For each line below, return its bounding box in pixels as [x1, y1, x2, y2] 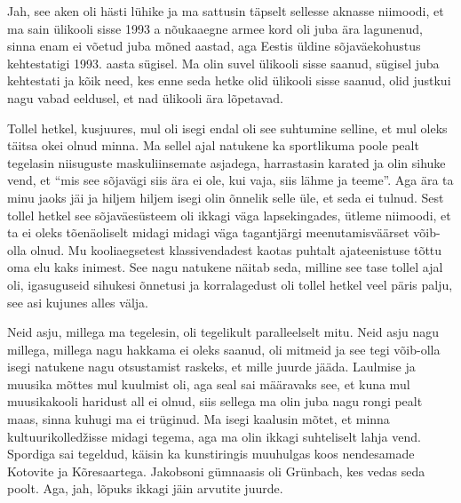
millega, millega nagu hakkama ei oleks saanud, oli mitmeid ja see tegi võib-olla [7, 339, 441, 358]
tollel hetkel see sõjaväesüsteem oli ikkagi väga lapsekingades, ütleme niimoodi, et [7, 205, 451, 224]
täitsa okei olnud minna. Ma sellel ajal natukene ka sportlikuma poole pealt [7, 136, 419, 155]
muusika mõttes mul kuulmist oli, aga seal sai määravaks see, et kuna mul [7, 374, 410, 393]
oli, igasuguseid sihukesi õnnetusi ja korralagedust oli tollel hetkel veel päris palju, [7, 275, 453, 293]
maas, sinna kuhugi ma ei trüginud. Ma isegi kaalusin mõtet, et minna [7, 410, 390, 428]
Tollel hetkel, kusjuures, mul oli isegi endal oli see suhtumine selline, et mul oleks [7, 118, 448, 137]
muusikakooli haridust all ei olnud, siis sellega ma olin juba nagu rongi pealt [7, 392, 423, 411]
